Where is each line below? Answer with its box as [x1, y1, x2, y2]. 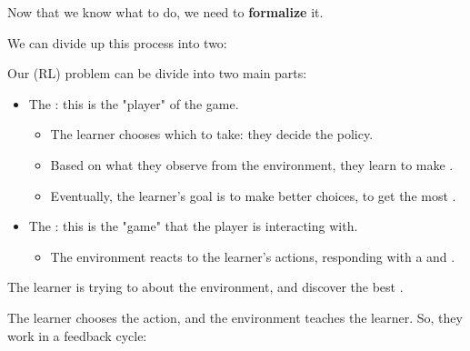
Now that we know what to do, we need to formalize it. [7, 3, 324, 21]
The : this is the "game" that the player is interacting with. [28, 216, 358, 236]
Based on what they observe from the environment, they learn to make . [50, 155, 454, 174]
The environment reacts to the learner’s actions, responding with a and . [50, 246, 455, 266]
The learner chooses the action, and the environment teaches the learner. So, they [7, 307, 463, 326]
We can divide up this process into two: [7, 33, 227, 52]
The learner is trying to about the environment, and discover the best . [7, 277, 404, 296]
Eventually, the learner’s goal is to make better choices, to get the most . [50, 186, 456, 205]
